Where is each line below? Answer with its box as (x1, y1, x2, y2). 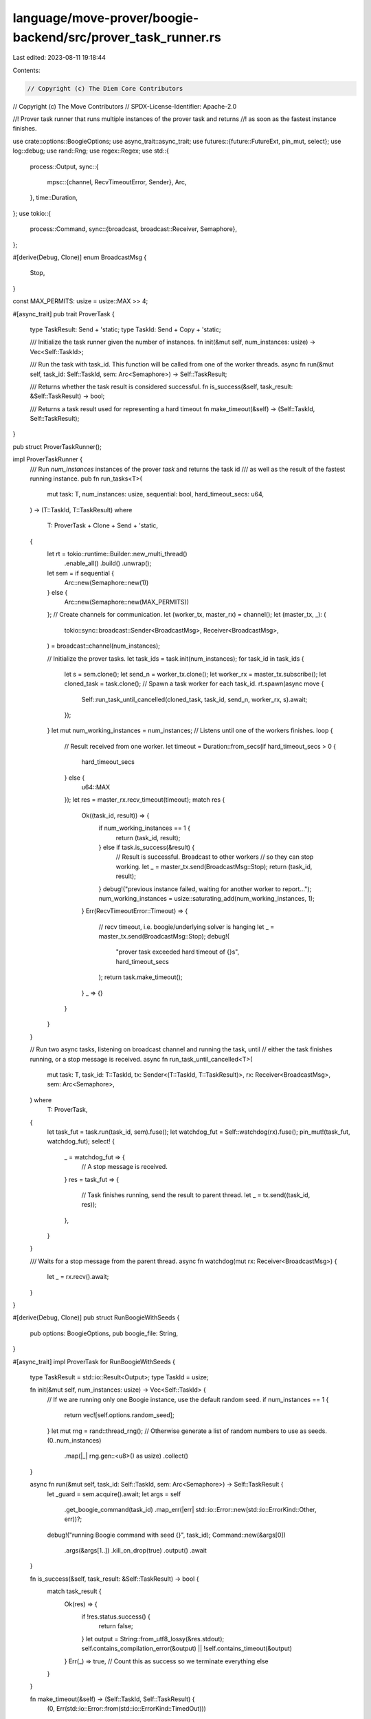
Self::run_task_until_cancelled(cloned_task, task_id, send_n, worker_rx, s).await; (81, 695, 308, 703)
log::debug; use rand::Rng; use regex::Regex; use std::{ (12, 146, 170, 155)
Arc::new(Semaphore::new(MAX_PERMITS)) (64, 598, 189, 606)
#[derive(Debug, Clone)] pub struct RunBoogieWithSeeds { (12, 1313, 180, 1322)
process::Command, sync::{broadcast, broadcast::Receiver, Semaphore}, (30, 225, 237, 233)
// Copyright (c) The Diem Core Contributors (27, 85, 183, 92)
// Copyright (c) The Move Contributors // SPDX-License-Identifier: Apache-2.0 (12, 102, 237, 110)
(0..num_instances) (47, 1436, 102, 1444)
